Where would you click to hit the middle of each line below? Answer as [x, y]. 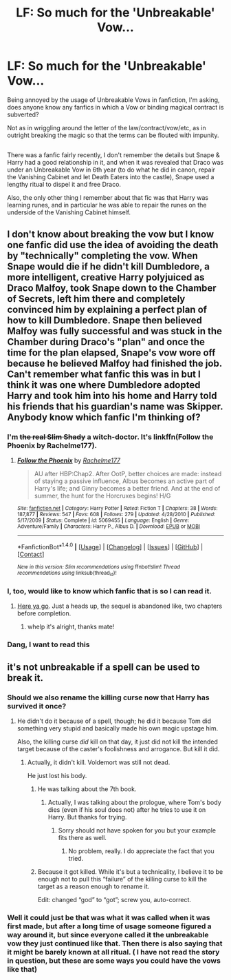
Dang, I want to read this [48, 644]
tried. [76, 858]
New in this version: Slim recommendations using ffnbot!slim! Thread [99, 566]
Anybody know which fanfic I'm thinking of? [104, 417]
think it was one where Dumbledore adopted [104, 385]
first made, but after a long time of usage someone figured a [109, 926]
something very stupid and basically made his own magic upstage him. [118, 728]
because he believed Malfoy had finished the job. [114, 363]
